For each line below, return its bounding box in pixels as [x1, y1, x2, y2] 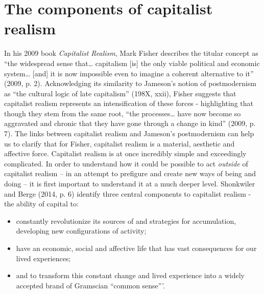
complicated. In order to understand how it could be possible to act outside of [4, 158, 248, 169]
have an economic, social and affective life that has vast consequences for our [16, 243, 257, 253]
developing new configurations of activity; [16, 225, 147, 236]
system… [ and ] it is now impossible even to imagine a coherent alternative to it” [4, 68, 254, 78]
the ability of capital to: [4, 198, 79, 209]
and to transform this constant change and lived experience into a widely [16, 270, 245, 281]
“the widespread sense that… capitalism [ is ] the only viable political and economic [4, 57, 260, 68]
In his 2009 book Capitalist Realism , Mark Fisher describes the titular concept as [4, 48, 258, 58]
